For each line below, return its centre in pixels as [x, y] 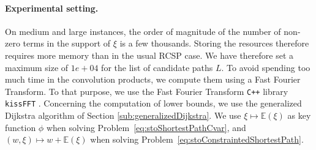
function [21, 127]
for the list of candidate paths [157, 67]
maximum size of [37, 67]
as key [299, 115]
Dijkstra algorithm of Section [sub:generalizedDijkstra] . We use [123, 115]
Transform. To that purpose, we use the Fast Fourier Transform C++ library [147, 91]
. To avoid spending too [266, 67]
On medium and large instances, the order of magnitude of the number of [143, 31]
